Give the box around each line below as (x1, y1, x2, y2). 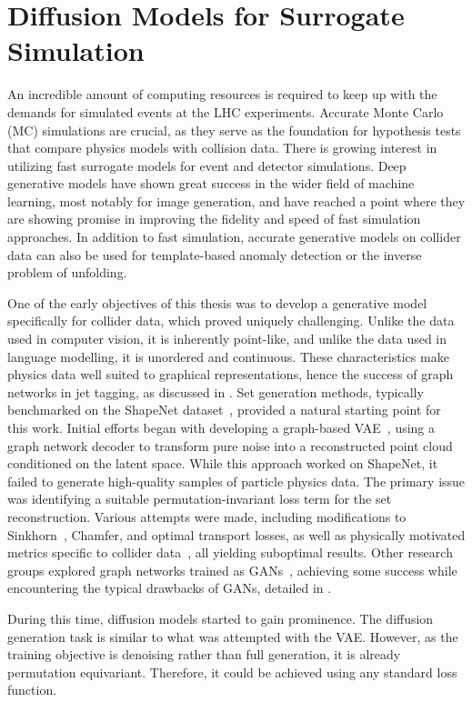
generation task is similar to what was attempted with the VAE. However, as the (7, 627, 458, 646)
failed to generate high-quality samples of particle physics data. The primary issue (7, 471, 466, 490)
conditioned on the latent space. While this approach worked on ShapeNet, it (7, 454, 438, 473)
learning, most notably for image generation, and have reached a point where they (7, 191, 466, 210)
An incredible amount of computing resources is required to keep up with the (7, 85, 437, 104)
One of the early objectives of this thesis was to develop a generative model (7, 293, 427, 312)
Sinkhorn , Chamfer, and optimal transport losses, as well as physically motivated (7, 525, 466, 544)
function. (7, 680, 57, 699)
